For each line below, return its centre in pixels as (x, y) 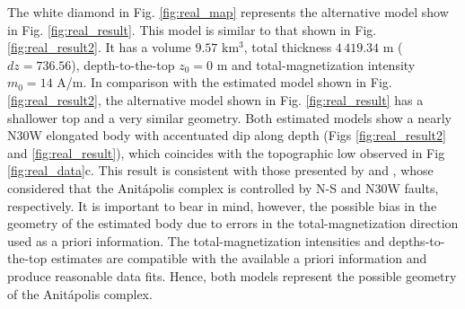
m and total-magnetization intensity (316, 64)
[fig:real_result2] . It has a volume (99, 47)
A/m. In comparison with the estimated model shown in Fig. (224, 82)
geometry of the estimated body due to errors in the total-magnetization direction (233, 223)
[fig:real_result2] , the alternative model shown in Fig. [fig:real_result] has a (215, 99)
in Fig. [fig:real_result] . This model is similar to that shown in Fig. (192, 29)
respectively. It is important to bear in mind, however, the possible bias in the (222, 205)
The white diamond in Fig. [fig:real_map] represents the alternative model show (228, 12)
